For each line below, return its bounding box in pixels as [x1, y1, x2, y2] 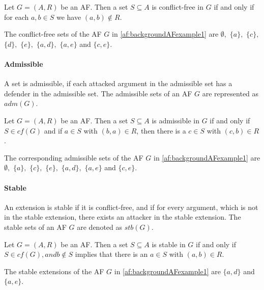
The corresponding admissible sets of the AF [4, 152, 143, 163]
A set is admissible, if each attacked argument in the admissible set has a [4, 78, 232, 89]
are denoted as [77, 221, 123, 232]
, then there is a [136, 125, 186, 136]
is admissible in [152, 115, 199, 125]
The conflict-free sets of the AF [4, 29, 102, 39]
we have [56, 11, 81, 22]
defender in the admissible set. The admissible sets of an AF [4, 88, 192, 98]
